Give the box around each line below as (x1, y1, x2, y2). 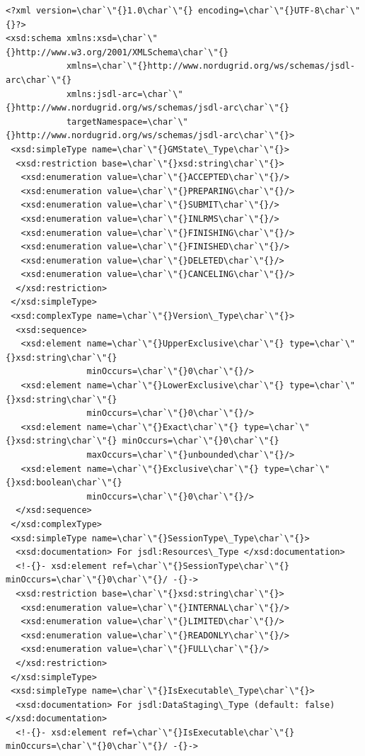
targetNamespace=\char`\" (66, 116, 188, 127)
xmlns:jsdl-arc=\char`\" (66, 89, 183, 99)
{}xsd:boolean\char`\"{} (6, 478, 122, 488)
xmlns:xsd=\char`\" (66, 33, 158, 44)
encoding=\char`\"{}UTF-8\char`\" (198, 6, 361, 16)
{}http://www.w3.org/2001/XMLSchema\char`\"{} (6, 47, 228, 57)
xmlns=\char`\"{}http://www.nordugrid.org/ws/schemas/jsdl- (66, 61, 355, 72)
